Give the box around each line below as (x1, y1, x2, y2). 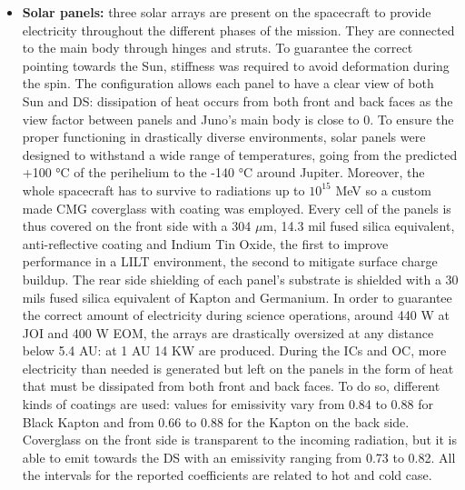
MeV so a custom (335, 180, 431, 199)
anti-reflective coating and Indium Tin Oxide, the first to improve (22, 234, 389, 253)
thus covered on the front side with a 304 (22, 216, 252, 235)
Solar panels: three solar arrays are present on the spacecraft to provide (22, 3, 431, 21)
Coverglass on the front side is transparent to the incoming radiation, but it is (22, 430, 458, 449)
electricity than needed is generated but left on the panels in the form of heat (22, 358, 454, 377)
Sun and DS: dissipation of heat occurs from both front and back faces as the (22, 91, 453, 110)
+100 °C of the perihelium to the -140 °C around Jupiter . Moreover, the (22, 163, 425, 182)
